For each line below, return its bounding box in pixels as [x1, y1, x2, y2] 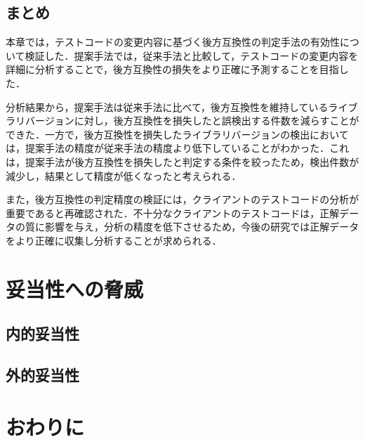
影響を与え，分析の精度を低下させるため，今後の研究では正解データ [44, 219, 359, 234]
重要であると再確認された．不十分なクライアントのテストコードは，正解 [6, 205, 340, 220]
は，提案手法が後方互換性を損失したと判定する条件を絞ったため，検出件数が [6, 154, 359, 169]
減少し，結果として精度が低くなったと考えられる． [6, 168, 241, 183]
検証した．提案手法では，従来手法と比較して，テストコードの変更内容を [25, 48, 359, 63]
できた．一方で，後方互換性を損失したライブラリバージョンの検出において [6, 126, 349, 141]
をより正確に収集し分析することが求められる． [6, 233, 222, 247]
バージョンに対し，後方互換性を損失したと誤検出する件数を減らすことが [25, 113, 359, 128]
